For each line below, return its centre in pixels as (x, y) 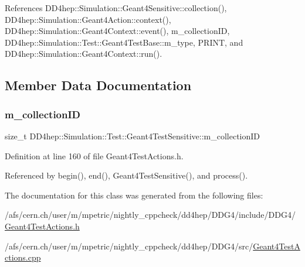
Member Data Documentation (98, 85)
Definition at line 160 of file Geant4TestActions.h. (94, 155)
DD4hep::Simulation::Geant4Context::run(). (84, 54)
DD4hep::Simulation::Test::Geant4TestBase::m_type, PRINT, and (124, 42)
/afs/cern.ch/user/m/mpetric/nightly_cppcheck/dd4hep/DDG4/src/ (129, 246)
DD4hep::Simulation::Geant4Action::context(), (88, 19)
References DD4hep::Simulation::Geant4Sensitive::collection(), (116, 8)
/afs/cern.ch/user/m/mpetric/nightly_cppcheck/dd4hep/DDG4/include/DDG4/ (150, 215)
